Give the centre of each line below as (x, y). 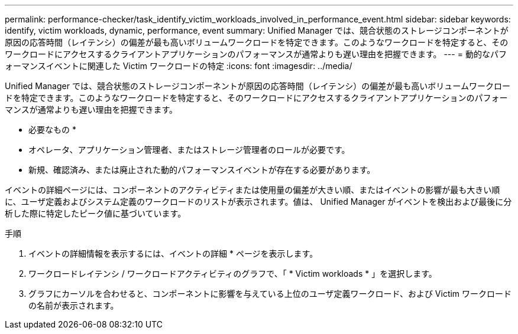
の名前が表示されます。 (74, 305)
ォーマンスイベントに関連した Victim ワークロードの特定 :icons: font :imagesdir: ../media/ (179, 66)
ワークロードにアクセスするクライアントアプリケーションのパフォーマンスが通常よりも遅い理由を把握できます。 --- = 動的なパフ (256, 54)
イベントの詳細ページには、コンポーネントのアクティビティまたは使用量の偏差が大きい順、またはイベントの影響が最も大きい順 (252, 190)
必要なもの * (52, 130)
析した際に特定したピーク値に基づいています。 (95, 213)
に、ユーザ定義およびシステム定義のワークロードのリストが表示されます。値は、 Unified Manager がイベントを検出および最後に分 (258, 202)
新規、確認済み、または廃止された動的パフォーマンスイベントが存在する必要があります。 (202, 170)
